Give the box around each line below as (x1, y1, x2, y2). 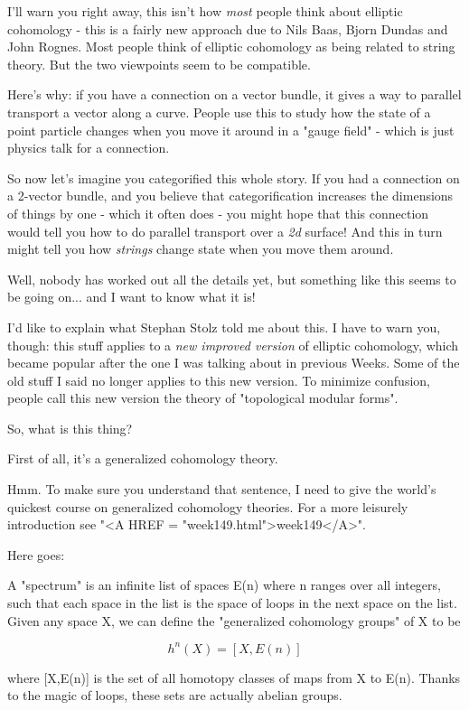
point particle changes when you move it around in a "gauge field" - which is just (7, 120, 455, 139)
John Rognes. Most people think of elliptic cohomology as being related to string (7, 37, 455, 56)
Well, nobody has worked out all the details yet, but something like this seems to (7, 269, 456, 288)
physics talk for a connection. (7, 138, 170, 157)
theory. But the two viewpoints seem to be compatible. (7, 54, 311, 73)
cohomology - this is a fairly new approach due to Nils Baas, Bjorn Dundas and (7, 19, 448, 38)
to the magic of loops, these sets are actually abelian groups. (7, 686, 342, 705)
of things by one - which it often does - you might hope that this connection (7, 203, 429, 222)
